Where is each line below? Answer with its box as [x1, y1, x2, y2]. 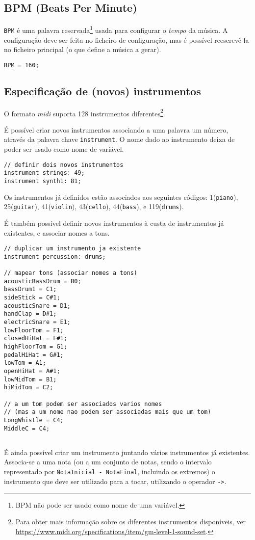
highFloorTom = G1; [4, 343, 67, 350]
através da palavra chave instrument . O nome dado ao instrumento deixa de [4, 134, 235, 144]
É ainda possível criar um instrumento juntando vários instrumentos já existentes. [4, 447, 250, 457]
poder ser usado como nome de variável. [4, 144, 124, 154]
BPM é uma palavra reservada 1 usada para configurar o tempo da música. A [4, 24, 228, 35]
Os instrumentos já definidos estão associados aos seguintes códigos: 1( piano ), [4, 191, 238, 202]
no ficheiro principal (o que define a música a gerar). [4, 44, 161, 54]
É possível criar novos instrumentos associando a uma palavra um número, [4, 124, 229, 135]
